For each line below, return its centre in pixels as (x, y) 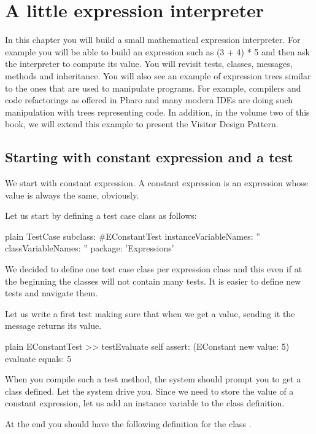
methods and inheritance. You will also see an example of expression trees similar (158, 75)
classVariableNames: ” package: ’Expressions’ (90, 248)
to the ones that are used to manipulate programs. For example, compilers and (153, 88)
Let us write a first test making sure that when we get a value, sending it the (150, 313)
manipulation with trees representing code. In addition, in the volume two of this (157, 112)
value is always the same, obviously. (72, 195)
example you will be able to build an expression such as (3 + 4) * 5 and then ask (158, 51)
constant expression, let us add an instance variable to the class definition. (145, 403)
